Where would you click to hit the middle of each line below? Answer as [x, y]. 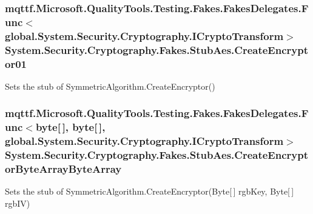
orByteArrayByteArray [63, 169]
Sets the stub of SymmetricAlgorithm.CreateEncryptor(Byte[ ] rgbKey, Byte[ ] [150, 191]
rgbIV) [18, 203]
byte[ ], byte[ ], [70, 127]
